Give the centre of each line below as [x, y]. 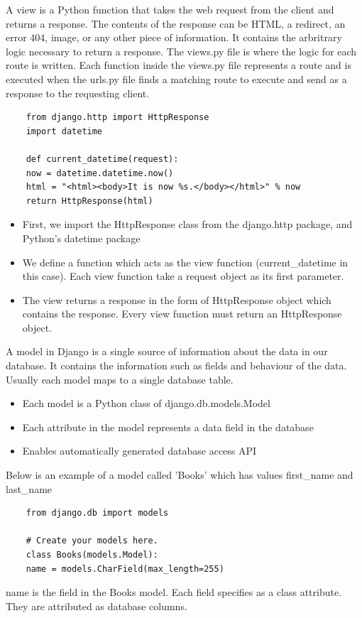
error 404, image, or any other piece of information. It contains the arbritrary [174, 37]
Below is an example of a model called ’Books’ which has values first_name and [180, 475]
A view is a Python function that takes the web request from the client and [170, 9]
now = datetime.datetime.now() [100, 173]
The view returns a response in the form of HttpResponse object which [177, 299]
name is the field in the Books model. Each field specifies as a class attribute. [174, 592]
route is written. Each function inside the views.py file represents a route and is [179, 65]
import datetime [64, 131]
